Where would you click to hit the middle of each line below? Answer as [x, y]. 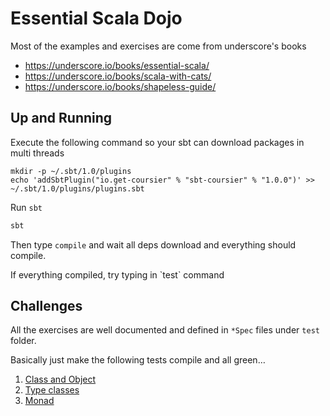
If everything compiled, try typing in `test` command [117, 274]
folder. [23, 341]
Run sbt [26, 207]
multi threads [37, 153]
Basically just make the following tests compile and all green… [138, 360]
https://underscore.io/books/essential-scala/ [117, 65]
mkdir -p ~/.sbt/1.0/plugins [71, 171]
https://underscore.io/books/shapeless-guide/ [120, 86]
